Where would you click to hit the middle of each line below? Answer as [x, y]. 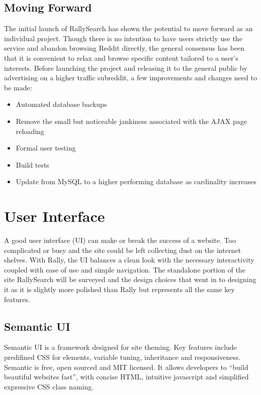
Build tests [32, 164]
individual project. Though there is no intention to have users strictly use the [123, 38]
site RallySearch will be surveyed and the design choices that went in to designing [130, 279]
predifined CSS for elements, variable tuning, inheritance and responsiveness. [122, 357]
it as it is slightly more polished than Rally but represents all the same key [119, 289]
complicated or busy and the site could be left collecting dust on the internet [122, 250]
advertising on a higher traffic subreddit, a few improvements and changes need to [130, 78]
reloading [30, 131]
